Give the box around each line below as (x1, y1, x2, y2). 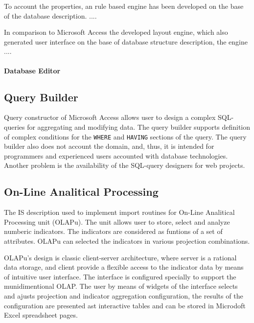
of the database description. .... (4, 10, 97, 21)
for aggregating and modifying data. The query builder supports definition (27, 121, 251, 132)
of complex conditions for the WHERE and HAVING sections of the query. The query (4, 131, 247, 141)
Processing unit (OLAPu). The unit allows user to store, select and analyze (4, 216, 230, 227)
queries (4, 121, 25, 132)
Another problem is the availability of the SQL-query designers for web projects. (4, 160, 245, 170)
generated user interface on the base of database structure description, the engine (4, 36, 248, 46)
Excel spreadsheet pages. (4, 310, 78, 320)
